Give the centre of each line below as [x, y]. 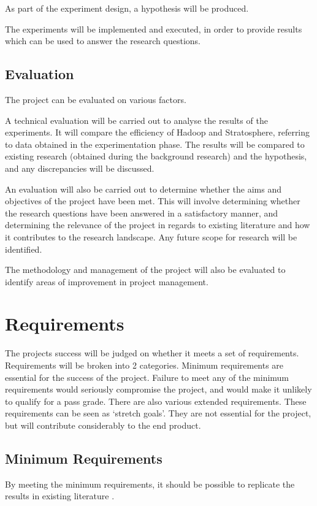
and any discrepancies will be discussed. [80, 168]
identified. [24, 249]
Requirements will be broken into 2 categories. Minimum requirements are [144, 365]
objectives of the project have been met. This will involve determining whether [153, 201]
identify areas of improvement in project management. [107, 281]
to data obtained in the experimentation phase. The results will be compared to [155, 144]
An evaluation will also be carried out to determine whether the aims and [143, 189]
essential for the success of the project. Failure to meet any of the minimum [147, 377]
